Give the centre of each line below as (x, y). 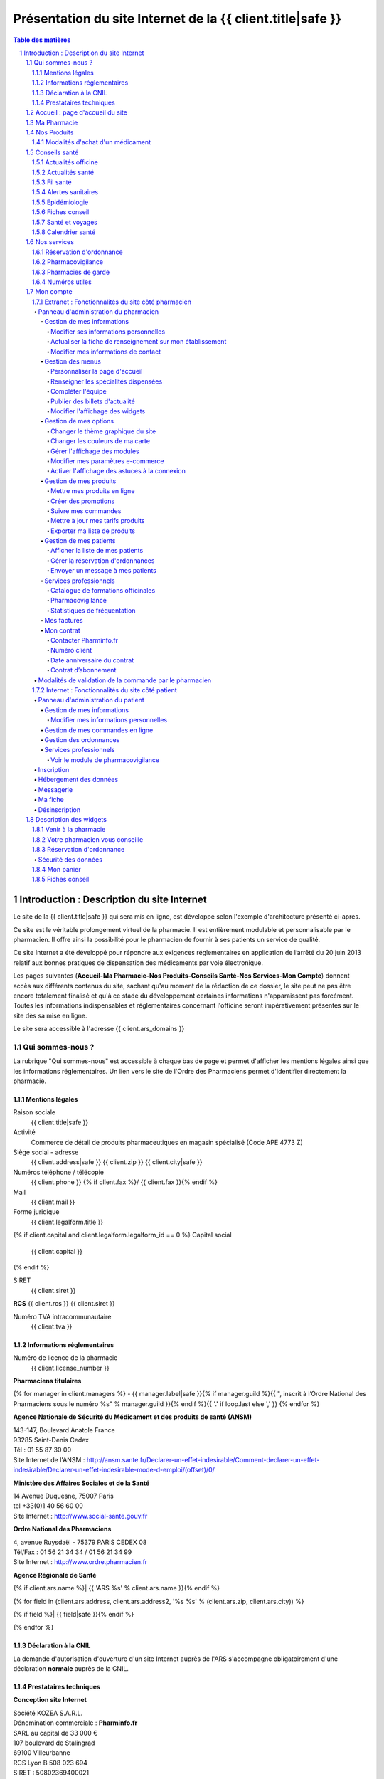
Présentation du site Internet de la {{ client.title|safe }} (177, 19)
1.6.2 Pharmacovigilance (68, 262)
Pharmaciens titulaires (47, 1381)
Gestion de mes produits (80, 481)
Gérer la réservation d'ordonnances (103, 560)
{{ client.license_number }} (70, 1368)
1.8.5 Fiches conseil (61, 880)
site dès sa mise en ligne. (50, 1015)
